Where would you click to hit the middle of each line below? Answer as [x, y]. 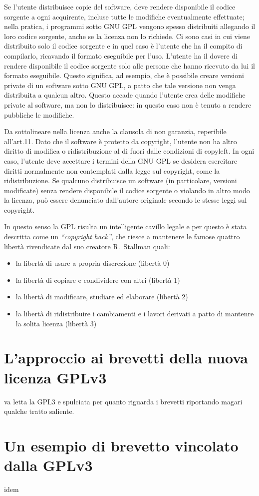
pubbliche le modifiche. [39, 114]
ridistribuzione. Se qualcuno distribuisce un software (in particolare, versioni [121, 180]
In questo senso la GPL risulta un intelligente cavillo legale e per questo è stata [126, 226]
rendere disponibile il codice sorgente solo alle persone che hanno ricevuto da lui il [129, 65]
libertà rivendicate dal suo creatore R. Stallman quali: [87, 246]
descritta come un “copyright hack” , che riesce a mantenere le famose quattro [122, 236]
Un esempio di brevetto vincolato [121, 445]
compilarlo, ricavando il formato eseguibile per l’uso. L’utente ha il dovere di [121, 55]
